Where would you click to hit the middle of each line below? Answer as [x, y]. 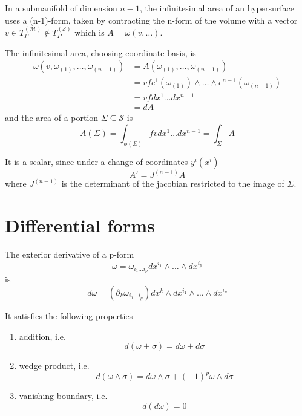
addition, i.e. [42, 336]
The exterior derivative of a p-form [70, 254]
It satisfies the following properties [69, 315]
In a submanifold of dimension [61, 8]
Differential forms [80, 225]
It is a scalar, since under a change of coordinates [97, 161]
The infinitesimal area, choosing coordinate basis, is [100, 52]
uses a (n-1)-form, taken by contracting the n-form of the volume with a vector [151, 20]
